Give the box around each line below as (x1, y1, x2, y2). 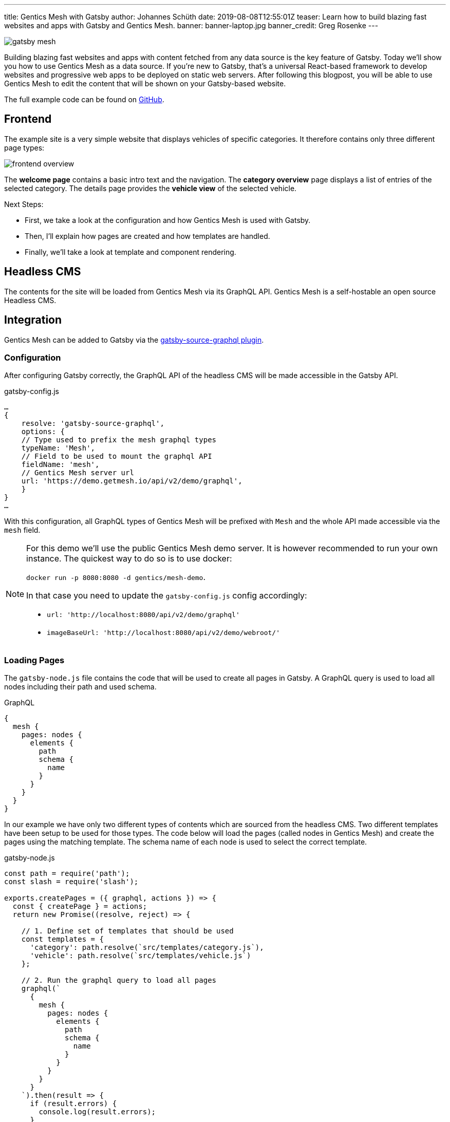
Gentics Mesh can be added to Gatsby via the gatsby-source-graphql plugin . (4, 335, 264, 344)
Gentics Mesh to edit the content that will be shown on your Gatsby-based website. (4, 79, 286, 88)
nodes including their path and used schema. (4, 682, 157, 691)
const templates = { (21, 935, 104, 944)
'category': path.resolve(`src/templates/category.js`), (30, 943, 264, 952)
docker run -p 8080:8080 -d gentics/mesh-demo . (26, 572, 206, 583)
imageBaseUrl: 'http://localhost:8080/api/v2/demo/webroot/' (47, 629, 280, 637)
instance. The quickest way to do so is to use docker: (26, 553, 232, 564)
